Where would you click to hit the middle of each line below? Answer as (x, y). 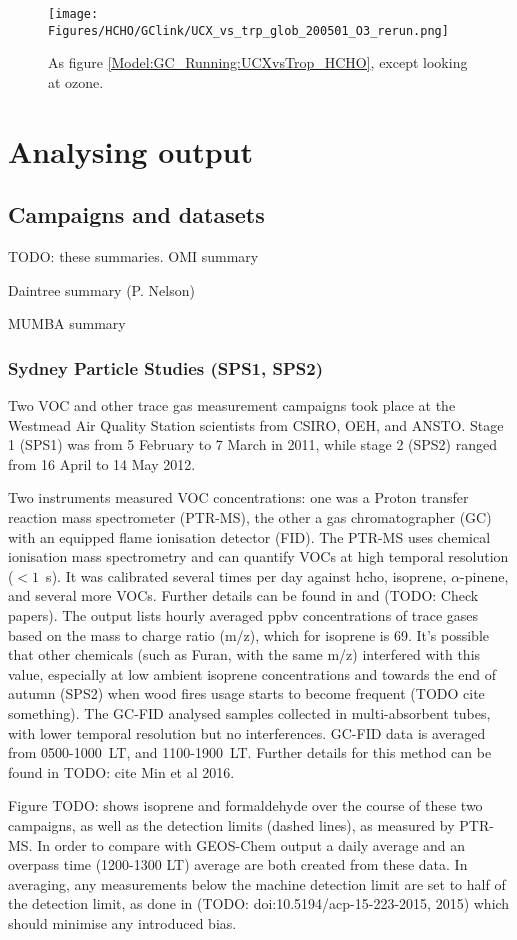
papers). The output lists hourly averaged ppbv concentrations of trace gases (243, 615)
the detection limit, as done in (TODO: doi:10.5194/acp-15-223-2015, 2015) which (259, 903)
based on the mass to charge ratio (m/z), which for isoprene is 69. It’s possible (248, 634)
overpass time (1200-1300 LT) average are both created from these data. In (238, 864)
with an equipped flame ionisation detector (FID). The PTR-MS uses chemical (249, 536)
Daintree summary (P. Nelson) (101, 289)
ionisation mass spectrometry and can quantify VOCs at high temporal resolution (258, 556)
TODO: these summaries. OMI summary (133, 256)
